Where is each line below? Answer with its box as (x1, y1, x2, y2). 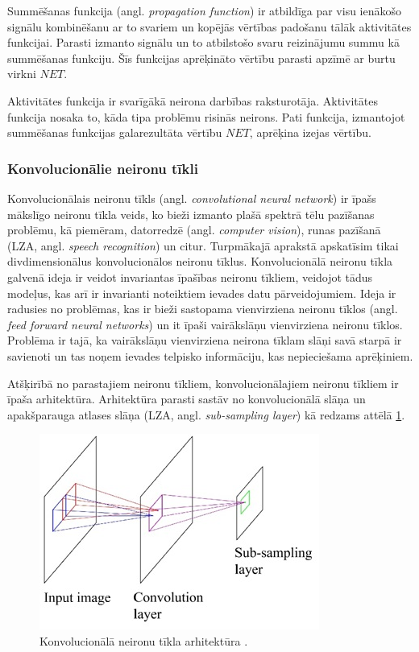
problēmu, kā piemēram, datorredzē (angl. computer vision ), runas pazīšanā (7, 221, 381, 238)
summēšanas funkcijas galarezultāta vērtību (7, 124, 222, 141)
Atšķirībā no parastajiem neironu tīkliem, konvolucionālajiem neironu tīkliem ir (7, 374, 399, 391)
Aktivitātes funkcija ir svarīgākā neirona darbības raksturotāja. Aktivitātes (7, 92, 378, 109)
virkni (7, 65, 36, 82)
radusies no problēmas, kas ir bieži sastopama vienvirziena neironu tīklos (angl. (7, 300, 398, 317)
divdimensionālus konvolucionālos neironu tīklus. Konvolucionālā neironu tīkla (7, 253, 393, 270)
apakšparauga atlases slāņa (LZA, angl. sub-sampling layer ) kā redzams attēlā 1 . (7, 406, 405, 423)
